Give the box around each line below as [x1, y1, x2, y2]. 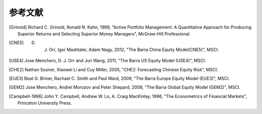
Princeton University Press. [17, 100, 72, 106]
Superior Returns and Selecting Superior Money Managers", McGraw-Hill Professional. [17, 31, 191, 36]
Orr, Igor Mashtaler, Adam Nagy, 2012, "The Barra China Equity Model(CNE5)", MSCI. [49, 47, 219, 52]
